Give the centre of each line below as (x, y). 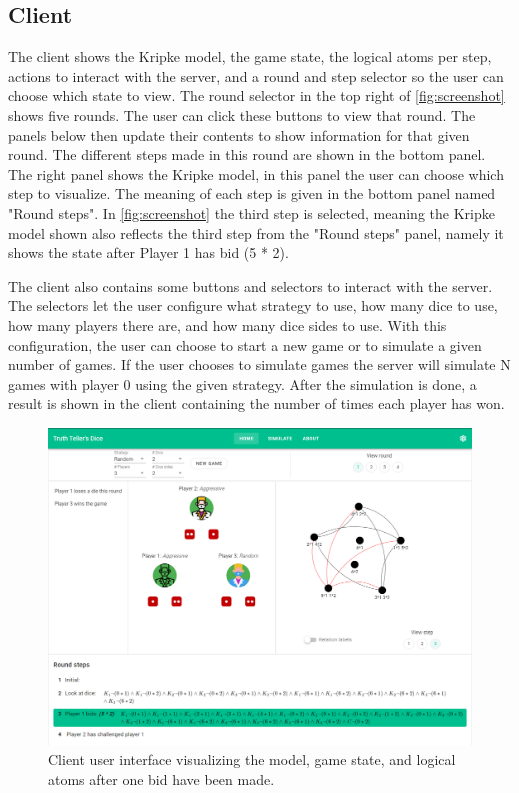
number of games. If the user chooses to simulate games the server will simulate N (259, 364)
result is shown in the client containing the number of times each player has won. (256, 403)
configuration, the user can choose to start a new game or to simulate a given (245, 344)
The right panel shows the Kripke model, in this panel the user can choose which (256, 173)
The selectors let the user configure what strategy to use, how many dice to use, (253, 305)
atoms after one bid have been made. (161, 778)
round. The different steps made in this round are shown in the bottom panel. (247, 154)
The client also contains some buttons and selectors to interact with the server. (250, 285)
